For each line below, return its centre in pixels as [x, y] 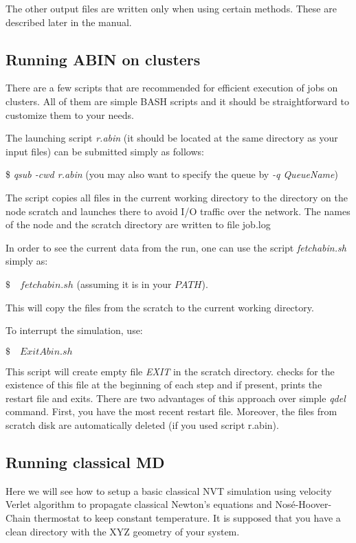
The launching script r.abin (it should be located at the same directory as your [172, 138]
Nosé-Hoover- [303, 504]
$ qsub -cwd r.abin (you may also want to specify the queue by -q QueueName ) [172, 174]
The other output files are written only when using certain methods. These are [171, 8]
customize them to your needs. [70, 114]
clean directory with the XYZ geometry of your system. [123, 531]
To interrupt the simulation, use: [74, 330]
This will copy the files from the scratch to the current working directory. [160, 307]
